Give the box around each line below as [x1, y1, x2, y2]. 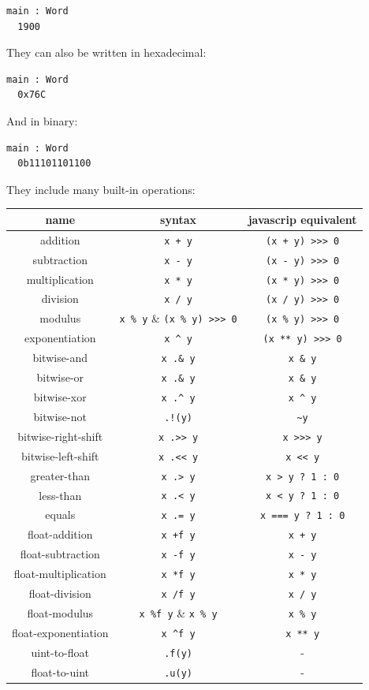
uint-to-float [31, 643, 90, 660]
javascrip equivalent [248, 211, 357, 227]
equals [45, 506, 76, 523]
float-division [28, 585, 91, 602]
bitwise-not [33, 408, 87, 424]
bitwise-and [32, 349, 88, 366]
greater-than [30, 467, 91, 483]
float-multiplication [13, 565, 106, 582]
